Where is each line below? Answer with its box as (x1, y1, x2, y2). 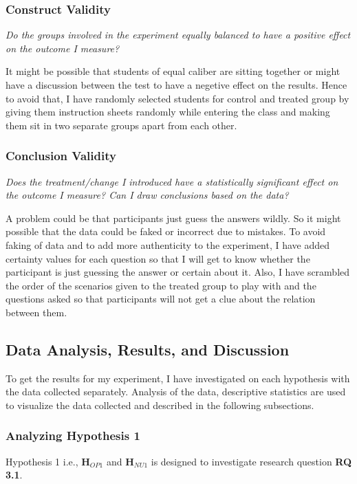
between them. (6, 305, 67, 319)
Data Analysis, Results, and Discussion (6, 338, 290, 360)
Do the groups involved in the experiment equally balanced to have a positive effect (6, 27, 351, 42)
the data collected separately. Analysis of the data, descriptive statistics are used (6, 384, 346, 399)
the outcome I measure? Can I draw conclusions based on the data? (6, 188, 289, 202)
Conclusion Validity (6, 147, 116, 164)
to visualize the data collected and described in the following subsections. (6, 397, 314, 412)
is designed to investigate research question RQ (151, 454, 352, 468)
